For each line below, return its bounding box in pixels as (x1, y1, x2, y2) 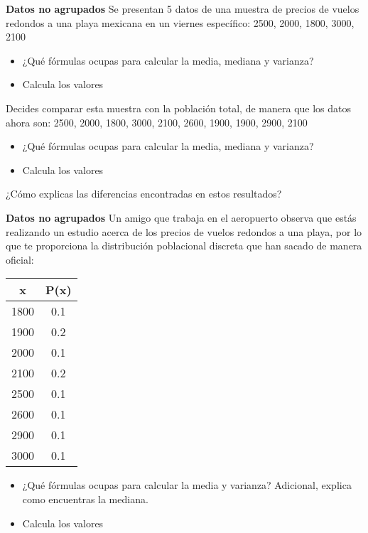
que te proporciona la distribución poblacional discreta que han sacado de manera (6, 238, 362, 253)
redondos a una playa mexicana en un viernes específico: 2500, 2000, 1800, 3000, (6, 15, 355, 30)
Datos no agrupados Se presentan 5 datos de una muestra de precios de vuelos (6, 1, 359, 16)
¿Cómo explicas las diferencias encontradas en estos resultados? (6, 186, 282, 201)
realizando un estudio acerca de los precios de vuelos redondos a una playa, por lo (6, 224, 362, 239)
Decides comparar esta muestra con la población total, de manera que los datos (6, 100, 352, 115)
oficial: (6, 252, 34, 266)
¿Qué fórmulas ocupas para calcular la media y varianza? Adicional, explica (22, 478, 352, 492)
